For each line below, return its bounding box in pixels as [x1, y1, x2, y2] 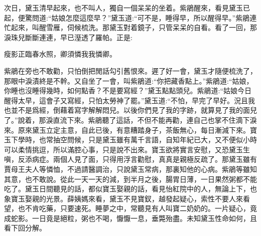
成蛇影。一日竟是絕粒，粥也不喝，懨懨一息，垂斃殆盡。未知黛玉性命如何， [4, 212, 250, 223]
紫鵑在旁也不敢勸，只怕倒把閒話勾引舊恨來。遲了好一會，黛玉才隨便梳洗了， [4, 65, 257, 76]
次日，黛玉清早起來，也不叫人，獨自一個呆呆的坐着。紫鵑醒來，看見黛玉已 [4, 3, 250, 13]
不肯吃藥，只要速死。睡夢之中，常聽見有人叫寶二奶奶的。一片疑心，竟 [25, 203, 257, 213]
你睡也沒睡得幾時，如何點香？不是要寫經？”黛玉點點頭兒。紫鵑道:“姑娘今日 [4, 85, 252, 96]
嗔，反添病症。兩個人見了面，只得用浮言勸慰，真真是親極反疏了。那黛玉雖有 [4, 154, 257, 164]
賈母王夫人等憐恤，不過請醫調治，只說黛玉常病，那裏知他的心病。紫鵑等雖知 [4, 163, 257, 174]
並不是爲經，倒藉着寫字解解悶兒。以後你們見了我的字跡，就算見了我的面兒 [11, 105, 257, 115]
